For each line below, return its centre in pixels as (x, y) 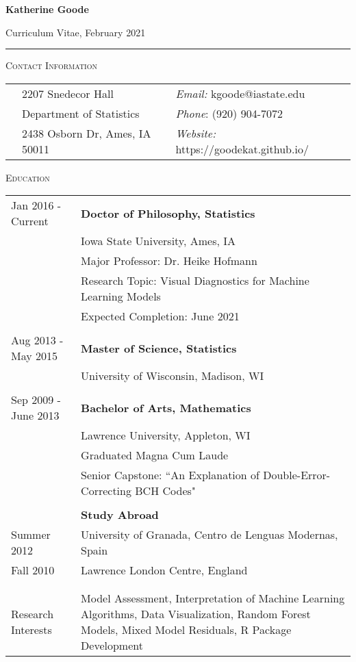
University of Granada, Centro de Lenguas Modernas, (209, 535)
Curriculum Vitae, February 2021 (76, 32)
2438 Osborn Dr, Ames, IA (87, 133)
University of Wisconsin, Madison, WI (173, 376)
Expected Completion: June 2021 (160, 316)
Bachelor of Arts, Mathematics (166, 407)
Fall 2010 (33, 570)
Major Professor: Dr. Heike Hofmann (169, 261)
